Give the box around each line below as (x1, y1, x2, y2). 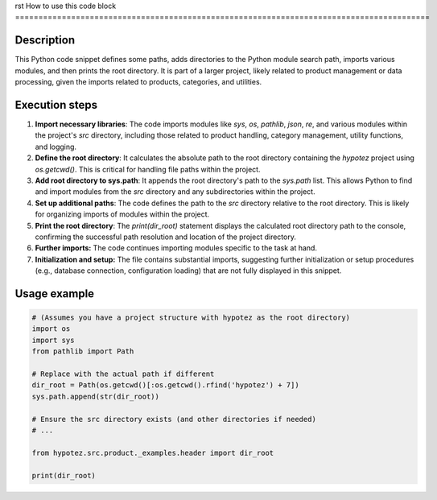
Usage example (14, 287, 95, 300)
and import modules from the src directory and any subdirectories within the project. (35, 187, 315, 196)
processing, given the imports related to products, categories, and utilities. (14, 77, 262, 87)
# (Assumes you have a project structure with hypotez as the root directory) (31, 313, 350, 322)
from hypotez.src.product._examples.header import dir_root (31, 448, 274, 457)
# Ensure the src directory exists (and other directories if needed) (31, 415, 317, 424)
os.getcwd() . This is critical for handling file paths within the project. (35, 164, 261, 174)
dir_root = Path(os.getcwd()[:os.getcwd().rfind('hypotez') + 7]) (31, 381, 299, 390)
